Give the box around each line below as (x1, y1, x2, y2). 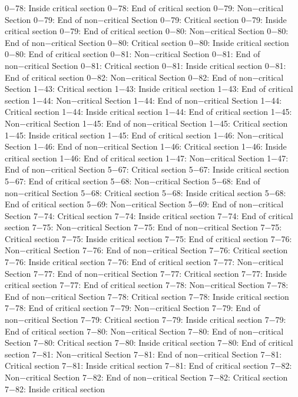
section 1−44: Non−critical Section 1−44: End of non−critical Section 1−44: (5, 94, 282, 106)
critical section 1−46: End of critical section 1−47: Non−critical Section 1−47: (5, 151, 289, 164)
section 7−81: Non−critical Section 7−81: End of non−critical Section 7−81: (5, 348, 282, 360)
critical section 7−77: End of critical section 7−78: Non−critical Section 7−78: (5, 279, 289, 291)
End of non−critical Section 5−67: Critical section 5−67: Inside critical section (5, 163, 289, 176)
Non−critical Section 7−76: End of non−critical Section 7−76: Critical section (5, 244, 288, 256)
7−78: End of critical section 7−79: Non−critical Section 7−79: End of (5, 302, 260, 314)
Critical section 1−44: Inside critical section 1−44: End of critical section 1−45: (5, 105, 292, 118)
